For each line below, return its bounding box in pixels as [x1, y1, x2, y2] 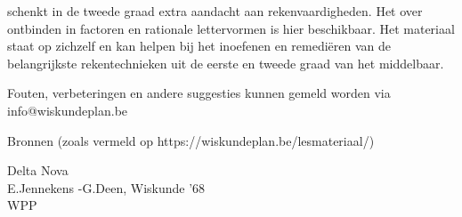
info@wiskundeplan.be [7, 100, 128, 119]
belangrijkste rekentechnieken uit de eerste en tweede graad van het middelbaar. [7, 53, 444, 72]
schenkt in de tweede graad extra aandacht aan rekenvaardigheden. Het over [7, 2, 423, 20]
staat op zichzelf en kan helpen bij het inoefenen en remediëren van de [7, 36, 392, 55]
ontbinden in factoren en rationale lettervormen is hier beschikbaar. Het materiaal [7, 19, 455, 37]
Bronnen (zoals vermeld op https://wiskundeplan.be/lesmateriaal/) [7, 131, 375, 149]
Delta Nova [7, 161, 69, 180]
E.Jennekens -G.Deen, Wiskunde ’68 [7, 178, 206, 197]
